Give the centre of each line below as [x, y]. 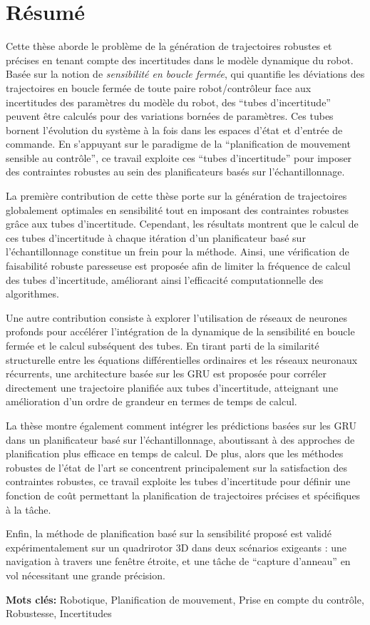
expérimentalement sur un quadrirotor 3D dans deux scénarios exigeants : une [176, 547]
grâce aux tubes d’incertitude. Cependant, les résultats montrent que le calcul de [182, 224]
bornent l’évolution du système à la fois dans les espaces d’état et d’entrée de [174, 129]
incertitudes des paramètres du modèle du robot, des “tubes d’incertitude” [168, 102]
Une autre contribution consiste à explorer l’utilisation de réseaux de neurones [176, 317]
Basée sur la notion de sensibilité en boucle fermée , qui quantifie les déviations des [185, 74]
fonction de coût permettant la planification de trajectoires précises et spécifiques [183, 495]
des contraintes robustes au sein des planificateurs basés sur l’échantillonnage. [175, 172]
